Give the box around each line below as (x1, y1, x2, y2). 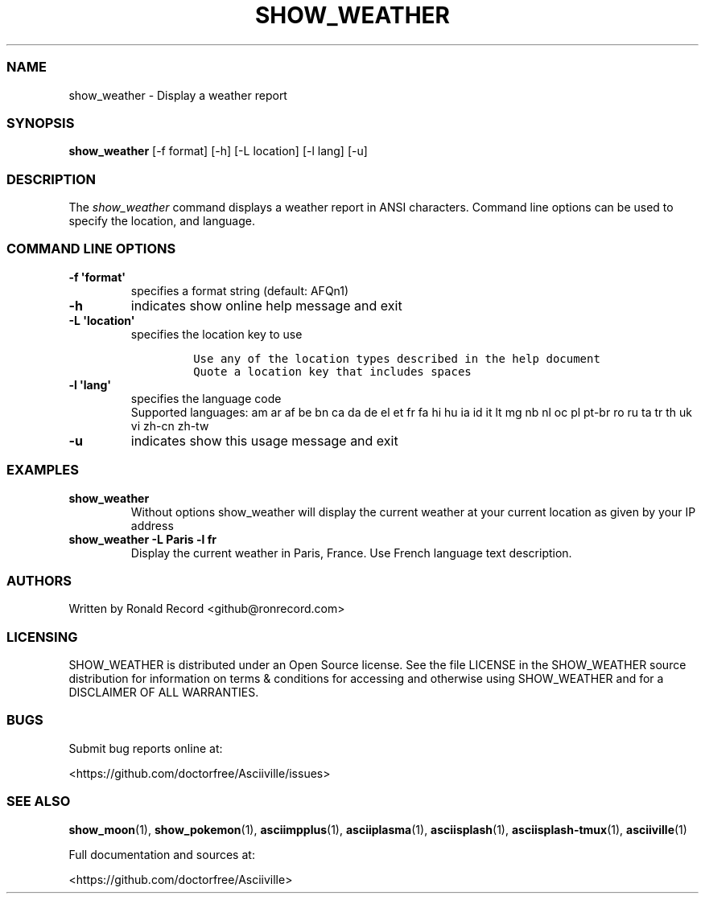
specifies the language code (130, 391, 282, 405)
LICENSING (6, 628, 78, 645)
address (130, 518, 174, 532)
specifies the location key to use (130, 327, 303, 341)
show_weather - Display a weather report (68, 88, 287, 102)
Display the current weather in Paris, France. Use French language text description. (130, 545, 572, 560)
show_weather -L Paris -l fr (68, 532, 216, 546)
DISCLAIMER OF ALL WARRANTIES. (68, 685, 259, 699)
